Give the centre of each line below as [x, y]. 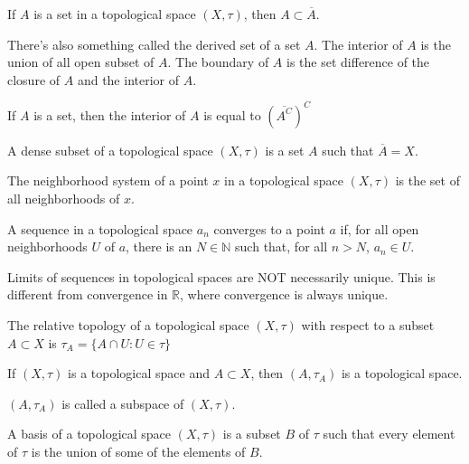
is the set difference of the [358, 62]
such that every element [389, 434]
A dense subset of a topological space [110, 150]
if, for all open [380, 228]
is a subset [252, 434]
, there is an [159, 246]
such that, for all [281, 246]
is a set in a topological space [115, 14]
